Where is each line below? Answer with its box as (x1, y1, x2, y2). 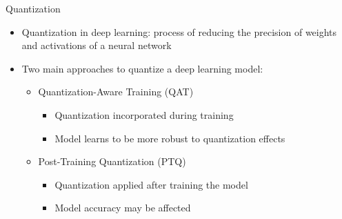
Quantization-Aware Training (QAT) (38, 84, 194, 99)
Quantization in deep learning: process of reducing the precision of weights (21, 24, 337, 39)
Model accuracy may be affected (54, 200, 191, 215)
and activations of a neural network (21, 38, 172, 53)
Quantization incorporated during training (54, 107, 234, 122)
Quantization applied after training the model (54, 177, 248, 191)
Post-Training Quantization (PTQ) (38, 154, 186, 169)
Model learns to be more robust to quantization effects (54, 131, 285, 145)
